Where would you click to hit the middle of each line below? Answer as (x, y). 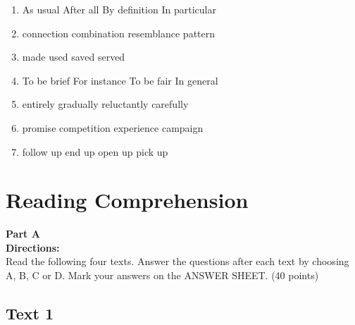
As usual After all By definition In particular (119, 9)
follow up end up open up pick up (95, 151)
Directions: (33, 247)
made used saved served (74, 57)
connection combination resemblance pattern (119, 33)
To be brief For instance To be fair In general (120, 80)
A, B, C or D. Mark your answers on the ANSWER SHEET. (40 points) (162, 275)
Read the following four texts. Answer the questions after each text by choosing (177, 261)
